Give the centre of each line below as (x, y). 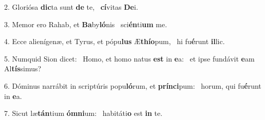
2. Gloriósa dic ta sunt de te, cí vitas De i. (71, 7)
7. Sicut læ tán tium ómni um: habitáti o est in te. (83, 113)
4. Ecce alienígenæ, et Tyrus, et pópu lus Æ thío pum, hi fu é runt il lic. (115, 41)
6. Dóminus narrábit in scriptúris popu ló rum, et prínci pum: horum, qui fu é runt (133, 85)
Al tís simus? (23, 68)
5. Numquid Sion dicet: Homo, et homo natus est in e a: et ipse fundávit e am (129, 58)
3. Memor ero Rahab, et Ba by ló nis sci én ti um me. (86, 24)
